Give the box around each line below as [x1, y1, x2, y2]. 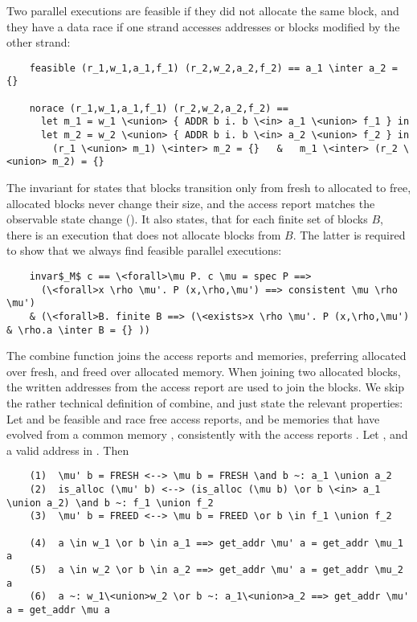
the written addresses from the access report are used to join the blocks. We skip [6, 379, 405, 395]
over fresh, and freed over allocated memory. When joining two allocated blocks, [6, 362, 401, 379]
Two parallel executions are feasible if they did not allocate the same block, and [6, 2, 399, 18]
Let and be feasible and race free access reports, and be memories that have [6, 410, 380, 427]
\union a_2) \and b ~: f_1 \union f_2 [6, 497, 214, 509]
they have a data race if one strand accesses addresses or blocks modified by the [6, 18, 400, 35]
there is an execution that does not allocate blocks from [6, 226, 281, 243]
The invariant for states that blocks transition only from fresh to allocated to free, [6, 179, 411, 196]
